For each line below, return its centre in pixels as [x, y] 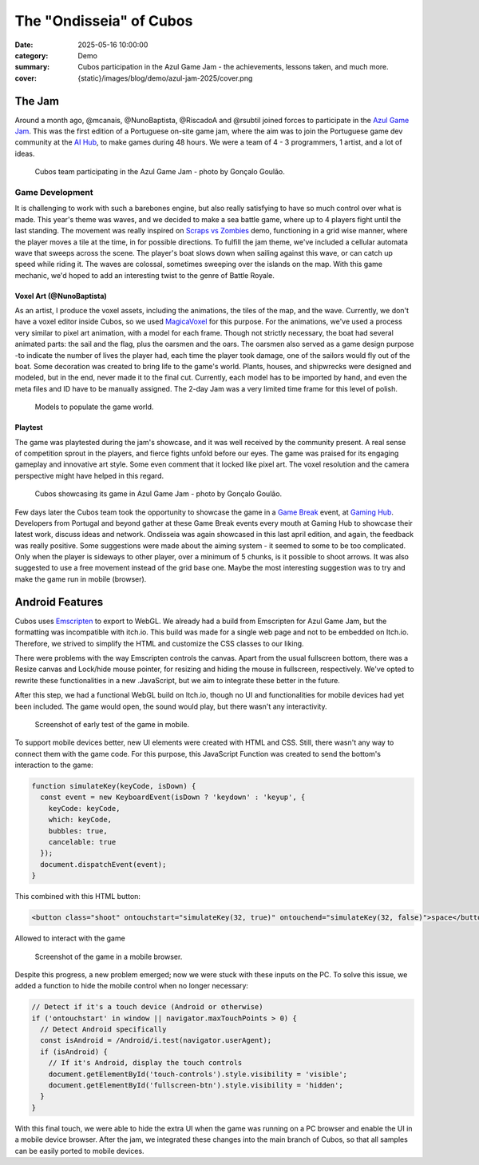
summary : [32, 67]
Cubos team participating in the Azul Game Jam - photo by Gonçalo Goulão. [160, 172]
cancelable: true [82, 842]
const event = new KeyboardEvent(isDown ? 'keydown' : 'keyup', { [173, 797]
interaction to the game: [54, 765]
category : [32, 55]
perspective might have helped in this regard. [89, 475]
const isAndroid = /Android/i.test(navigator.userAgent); [156, 1040]
